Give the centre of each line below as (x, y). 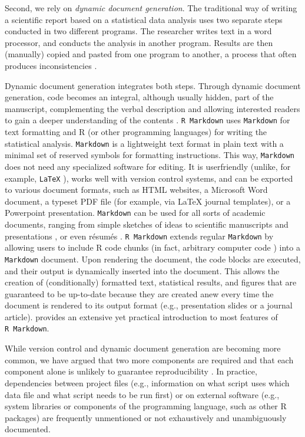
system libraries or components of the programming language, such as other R (146, 406)
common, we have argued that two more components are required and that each (149, 359)
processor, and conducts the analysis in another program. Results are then (139, 42)
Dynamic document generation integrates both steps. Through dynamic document (153, 85)
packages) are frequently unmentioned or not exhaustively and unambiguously (146, 417)
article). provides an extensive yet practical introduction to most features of (141, 316)
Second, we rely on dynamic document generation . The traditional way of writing (151, 8)
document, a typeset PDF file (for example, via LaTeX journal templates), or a (148, 201)
